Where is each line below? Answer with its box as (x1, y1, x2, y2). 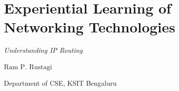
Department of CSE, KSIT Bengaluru (4, 77, 117, 88)
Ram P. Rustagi (4, 63, 52, 71)
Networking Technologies (4, 17, 176, 37)
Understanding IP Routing (4, 45, 83, 55)
